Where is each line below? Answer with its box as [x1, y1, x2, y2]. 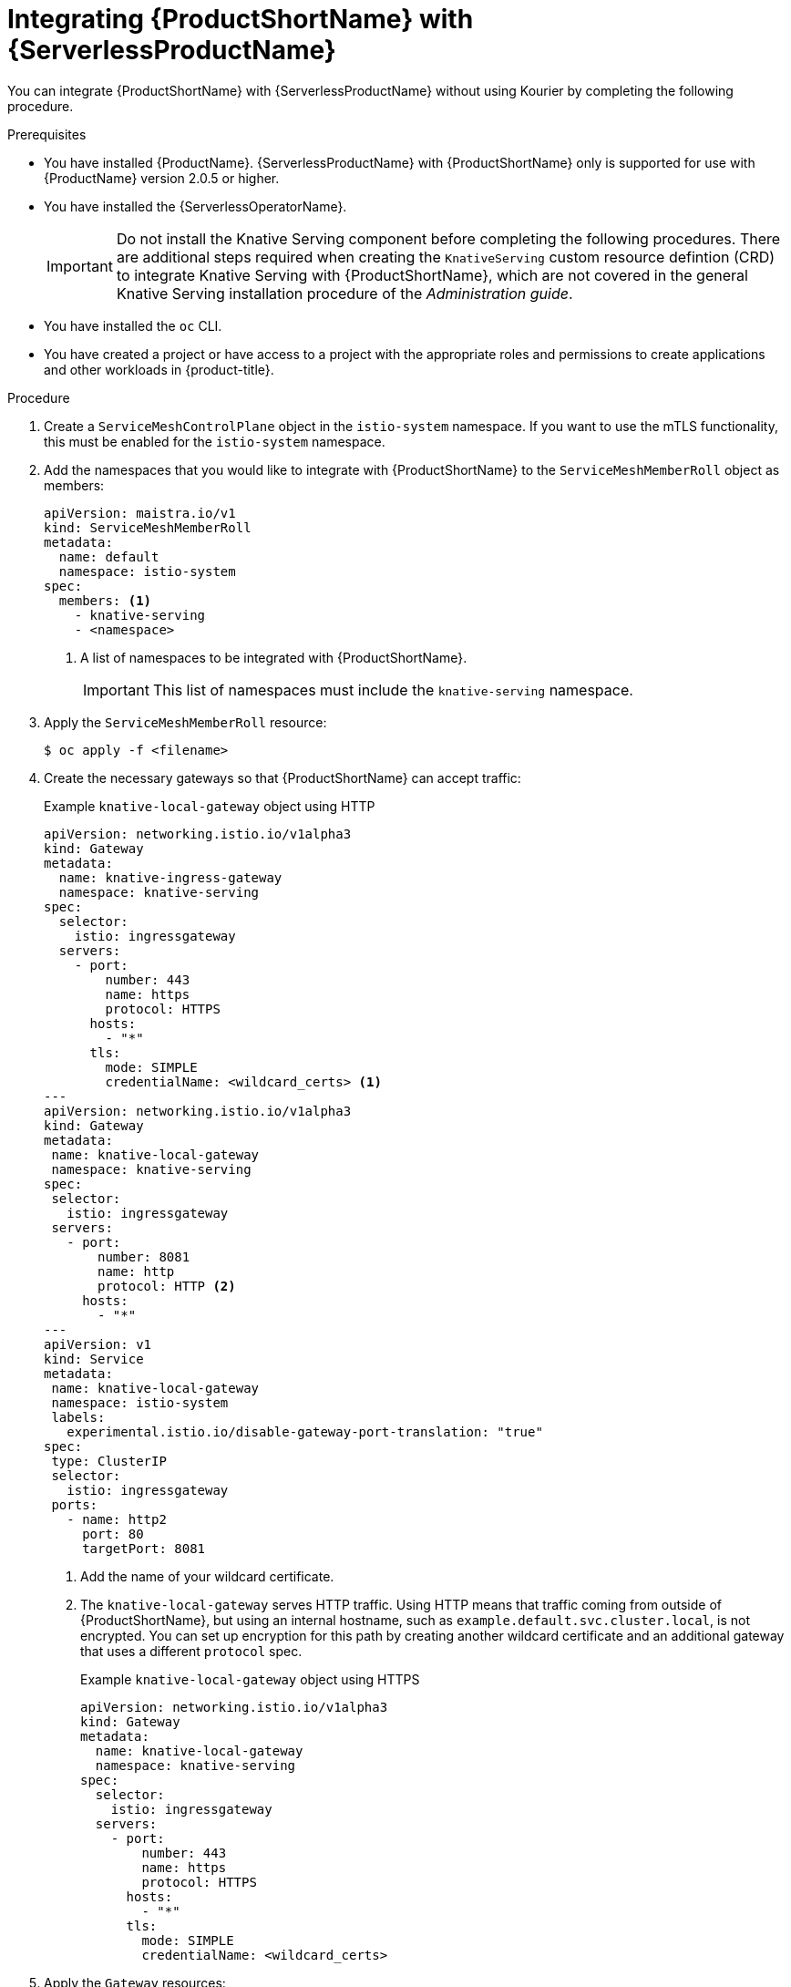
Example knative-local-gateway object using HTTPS [80, 1671, 420, 1687]
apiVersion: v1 [44, 1336, 152, 1352]
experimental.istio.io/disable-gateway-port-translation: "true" [67, 1424, 543, 1439]
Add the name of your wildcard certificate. [80, 1568, 334, 1584]
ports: [51, 1497, 98, 1512]
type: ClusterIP [51, 1453, 167, 1468]
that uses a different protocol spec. [80, 1642, 303, 1659]
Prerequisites [7, 126, 87, 142]
